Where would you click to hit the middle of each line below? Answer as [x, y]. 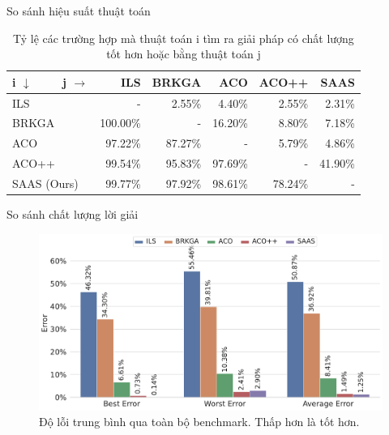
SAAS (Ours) [45, 183]
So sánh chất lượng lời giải [73, 214]
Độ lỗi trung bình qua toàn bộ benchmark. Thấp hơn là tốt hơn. [199, 422]
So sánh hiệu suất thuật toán [79, 11]
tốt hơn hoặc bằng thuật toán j [184, 54]
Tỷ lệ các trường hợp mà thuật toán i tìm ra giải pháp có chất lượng [183, 38]
